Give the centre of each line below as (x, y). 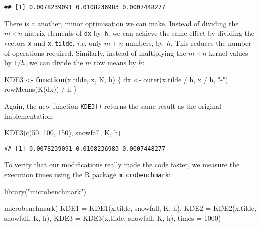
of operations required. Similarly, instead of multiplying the (95, 52)
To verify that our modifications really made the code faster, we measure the (122, 165)
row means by (115, 62)
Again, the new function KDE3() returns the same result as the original (113, 105)
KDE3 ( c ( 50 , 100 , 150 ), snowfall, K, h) (62, 133)
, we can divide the (54, 62)
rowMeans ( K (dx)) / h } (41, 89)
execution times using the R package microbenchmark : (87, 175)
